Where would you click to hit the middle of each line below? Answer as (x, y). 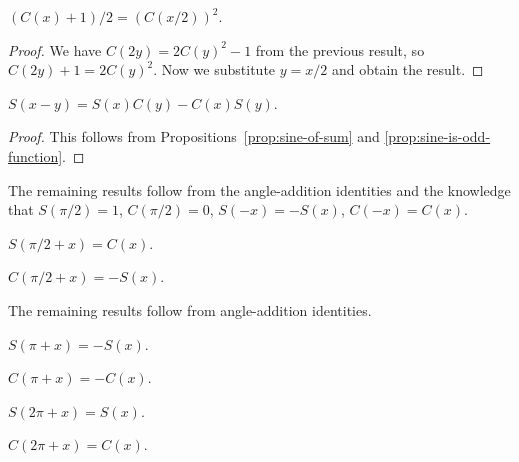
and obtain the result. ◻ (407, 69)
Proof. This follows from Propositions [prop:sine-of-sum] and (194, 136)
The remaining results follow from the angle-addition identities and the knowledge (259, 189)
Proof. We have (55, 49)
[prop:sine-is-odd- (437, 136)
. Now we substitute (214, 69)
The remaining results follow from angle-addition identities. (190, 309)
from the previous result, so (340, 49)
